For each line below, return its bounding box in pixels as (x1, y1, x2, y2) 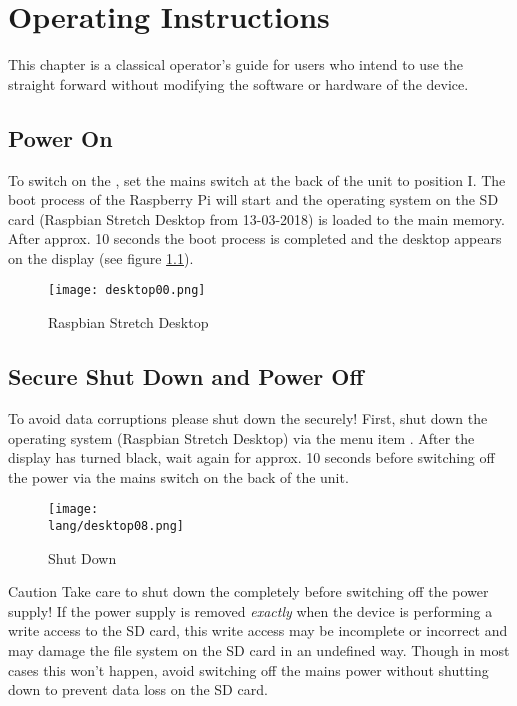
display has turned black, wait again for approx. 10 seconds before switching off (8, 447, 495, 468)
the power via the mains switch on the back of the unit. (8, 466, 349, 487)
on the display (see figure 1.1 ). (8, 247, 194, 268)
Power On (8, 122, 113, 153)
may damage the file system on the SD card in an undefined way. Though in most (8, 640, 510, 660)
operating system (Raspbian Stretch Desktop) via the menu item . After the (8, 427, 475, 448)
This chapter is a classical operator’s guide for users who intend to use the (8, 54, 463, 75)
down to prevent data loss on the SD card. (8, 679, 268, 700)
